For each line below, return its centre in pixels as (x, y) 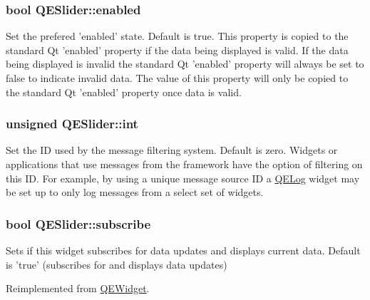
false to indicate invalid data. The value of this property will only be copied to (177, 78)
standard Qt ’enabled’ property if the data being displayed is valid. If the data (177, 50)
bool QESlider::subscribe (78, 223)
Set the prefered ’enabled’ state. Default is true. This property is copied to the (177, 36)
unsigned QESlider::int (72, 124)
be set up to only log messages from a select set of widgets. (135, 192)
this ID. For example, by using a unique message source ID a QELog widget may (183, 178)
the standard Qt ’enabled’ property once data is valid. (124, 92)
